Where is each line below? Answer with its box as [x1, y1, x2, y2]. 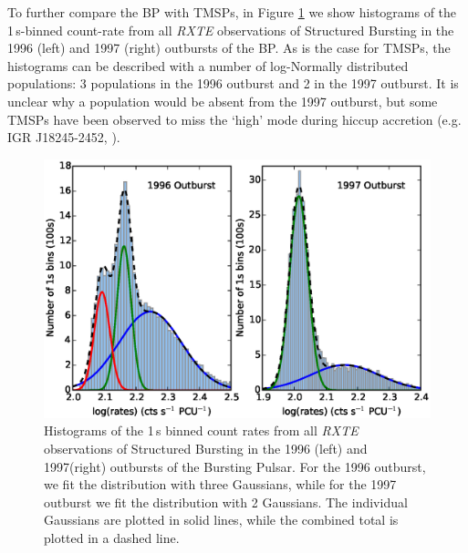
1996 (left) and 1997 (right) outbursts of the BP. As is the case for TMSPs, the [7, 38, 451, 57]
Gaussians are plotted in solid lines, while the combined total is [44, 510, 399, 529]
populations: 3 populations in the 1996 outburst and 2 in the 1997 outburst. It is [7, 74, 459, 93]
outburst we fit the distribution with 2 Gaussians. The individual [44, 492, 408, 511]
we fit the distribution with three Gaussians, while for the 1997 [44, 475, 397, 494]
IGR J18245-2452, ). [7, 128, 120, 147]
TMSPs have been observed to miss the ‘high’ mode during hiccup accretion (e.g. [7, 109, 462, 128]
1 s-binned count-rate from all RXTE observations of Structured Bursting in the [7, 20, 454, 39]
